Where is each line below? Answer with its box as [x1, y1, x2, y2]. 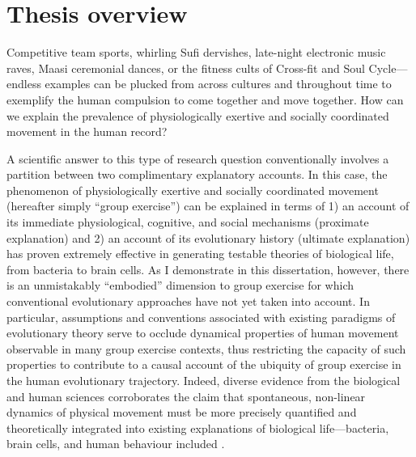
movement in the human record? [6, 123, 168, 140]
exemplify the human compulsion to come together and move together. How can [6, 91, 404, 108]
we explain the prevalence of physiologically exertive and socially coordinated [6, 107, 389, 124]
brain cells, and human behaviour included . [6, 435, 225, 452]
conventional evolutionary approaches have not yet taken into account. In [6, 293, 370, 310]
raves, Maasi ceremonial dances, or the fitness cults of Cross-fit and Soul [6, 59, 365, 76]
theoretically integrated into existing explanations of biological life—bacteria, [6, 419, 389, 436]
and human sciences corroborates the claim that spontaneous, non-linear [6, 387, 366, 404]
